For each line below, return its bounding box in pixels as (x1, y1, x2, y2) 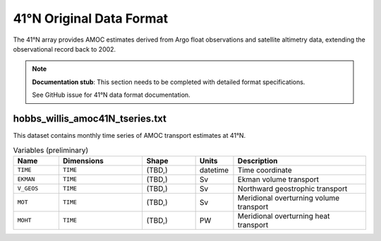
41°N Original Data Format (13, 11, 169, 26)
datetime (199, 165, 229, 175)
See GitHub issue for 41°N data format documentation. (32, 90, 190, 99)
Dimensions (62, 155, 104, 165)
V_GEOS (17, 184, 39, 192)
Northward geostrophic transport (237, 184, 348, 194)
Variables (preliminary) (13, 145, 89, 155)
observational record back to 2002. (13, 45, 116, 53)
